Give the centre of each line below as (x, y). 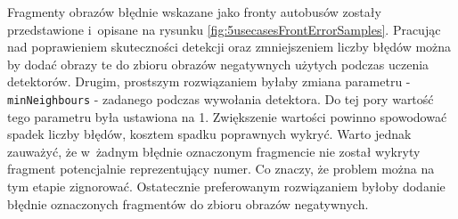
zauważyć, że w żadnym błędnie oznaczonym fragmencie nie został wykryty (214, 151)
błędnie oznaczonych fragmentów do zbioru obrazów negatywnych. (188, 203)
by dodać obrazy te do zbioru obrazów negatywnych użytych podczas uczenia (218, 64)
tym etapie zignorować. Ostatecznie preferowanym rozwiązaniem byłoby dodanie (226, 186)
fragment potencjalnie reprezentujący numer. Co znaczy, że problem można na (221, 169)
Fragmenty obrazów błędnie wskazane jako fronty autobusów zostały (194, 12)
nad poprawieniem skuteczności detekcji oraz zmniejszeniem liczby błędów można (229, 47)
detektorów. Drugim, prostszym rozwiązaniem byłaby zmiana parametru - (209, 81)
